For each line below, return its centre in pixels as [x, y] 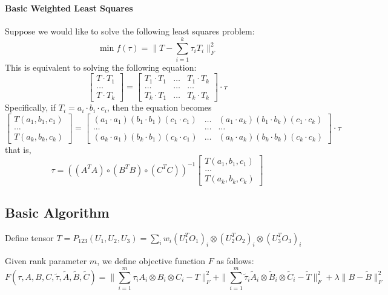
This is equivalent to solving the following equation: [101, 67]
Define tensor [29, 237]
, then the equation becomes [159, 107]
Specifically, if [31, 107]
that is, [18, 149]
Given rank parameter [46, 261]
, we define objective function [151, 261]
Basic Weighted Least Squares [69, 8]
